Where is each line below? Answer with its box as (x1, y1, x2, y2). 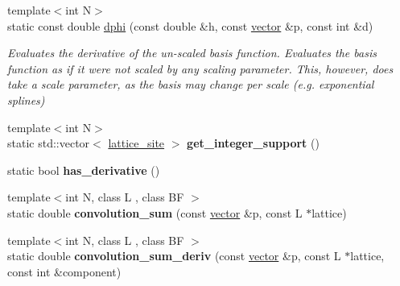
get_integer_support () (187, 135, 320, 151)
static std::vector (7, 135, 90, 151)
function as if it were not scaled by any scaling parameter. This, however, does (7, 60, 394, 77)
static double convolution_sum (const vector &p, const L (7, 204, 303, 221)
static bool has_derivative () (7, 161, 160, 178)
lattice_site (108, 135, 165, 151)
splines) (7, 91, 45, 108)
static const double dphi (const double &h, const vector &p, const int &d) (7, 17, 373, 34)
